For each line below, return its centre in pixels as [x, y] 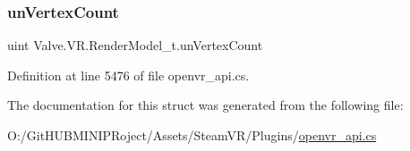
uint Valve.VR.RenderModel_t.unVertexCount [135, 45]
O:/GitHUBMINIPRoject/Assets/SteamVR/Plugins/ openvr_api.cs [192, 135]
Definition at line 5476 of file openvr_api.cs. [128, 75]
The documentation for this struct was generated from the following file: [205, 105]
